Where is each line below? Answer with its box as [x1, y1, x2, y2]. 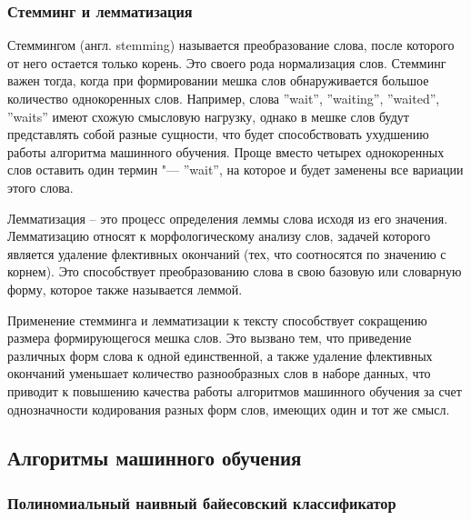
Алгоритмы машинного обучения [7, 444, 302, 472]
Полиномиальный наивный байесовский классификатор [7, 491, 396, 514]
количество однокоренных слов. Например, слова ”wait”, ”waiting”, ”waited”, [7, 89, 440, 107]
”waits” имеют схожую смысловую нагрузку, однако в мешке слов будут [7, 106, 409, 125]
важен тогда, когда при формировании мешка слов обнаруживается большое [7, 71, 429, 90]
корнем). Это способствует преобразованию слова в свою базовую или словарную [7, 262, 462, 281]
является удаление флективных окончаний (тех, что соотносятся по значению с [7, 244, 446, 263]
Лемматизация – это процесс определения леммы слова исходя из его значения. [7, 208, 448, 227]
